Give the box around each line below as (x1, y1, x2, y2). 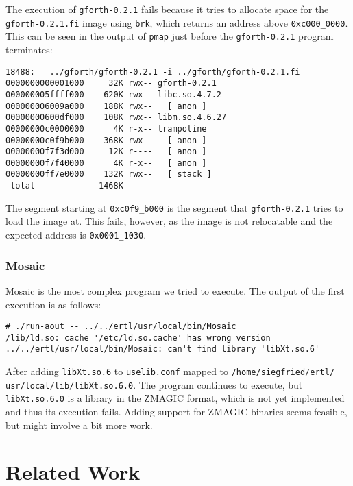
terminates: (5, 42, 53, 56)
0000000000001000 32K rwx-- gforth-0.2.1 (5, 78, 217, 88)
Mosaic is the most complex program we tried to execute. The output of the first (5, 283, 345, 297)
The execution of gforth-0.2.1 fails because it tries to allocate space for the (5, 2, 329, 16)
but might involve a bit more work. (5, 417, 153, 432)
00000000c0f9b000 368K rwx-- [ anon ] (5, 135, 207, 145)
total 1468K (10, 181, 123, 191)
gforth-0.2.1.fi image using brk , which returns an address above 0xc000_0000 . (5, 15, 348, 29)
